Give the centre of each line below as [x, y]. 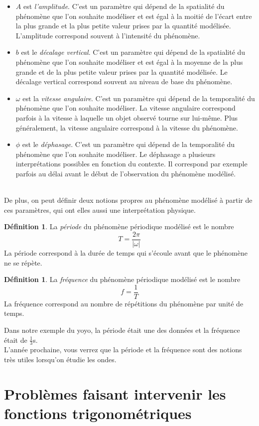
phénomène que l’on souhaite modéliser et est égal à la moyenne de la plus [129, 62]
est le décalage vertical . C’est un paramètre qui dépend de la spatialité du [133, 52]
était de [16, 340]
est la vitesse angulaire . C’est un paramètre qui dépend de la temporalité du [139, 98]
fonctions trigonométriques [98, 413]
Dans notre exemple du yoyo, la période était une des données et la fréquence [122, 330]
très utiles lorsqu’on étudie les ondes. [60, 359]
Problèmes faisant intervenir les [115, 393]
